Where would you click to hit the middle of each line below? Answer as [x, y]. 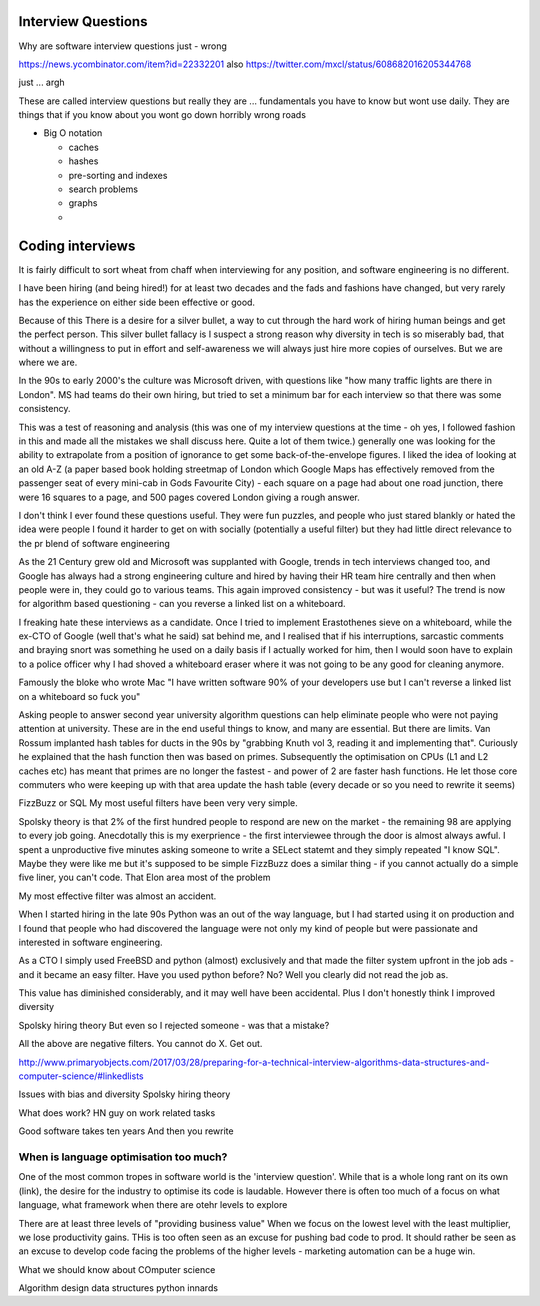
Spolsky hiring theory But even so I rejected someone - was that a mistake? [174, 1025]
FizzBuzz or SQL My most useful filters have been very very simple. [158, 803]
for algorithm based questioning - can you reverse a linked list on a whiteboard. [182, 604]
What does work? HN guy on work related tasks [117, 1112]
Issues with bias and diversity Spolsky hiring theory [124, 1094]
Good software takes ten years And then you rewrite [126, 1131]
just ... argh [41, 82]
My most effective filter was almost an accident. [117, 896]
